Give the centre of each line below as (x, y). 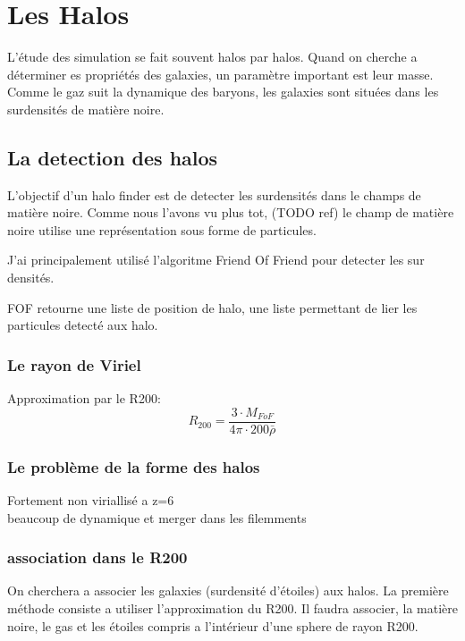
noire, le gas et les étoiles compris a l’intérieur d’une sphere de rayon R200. (213, 625)
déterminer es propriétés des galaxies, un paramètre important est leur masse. (220, 74)
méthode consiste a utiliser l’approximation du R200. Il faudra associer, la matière (232, 607)
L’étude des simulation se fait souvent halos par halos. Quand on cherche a (212, 57)
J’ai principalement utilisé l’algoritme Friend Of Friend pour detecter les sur (216, 260)
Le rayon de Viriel (74, 364)
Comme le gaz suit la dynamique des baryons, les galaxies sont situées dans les (223, 92)
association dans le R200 (97, 557)
